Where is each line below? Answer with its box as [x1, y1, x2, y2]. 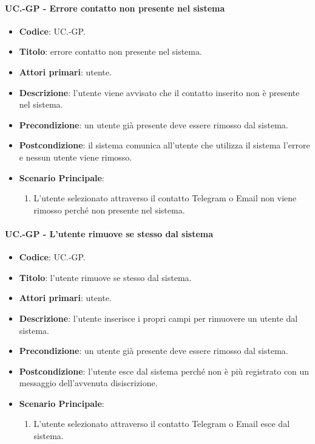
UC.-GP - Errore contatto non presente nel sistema [5, 1, 225, 14]
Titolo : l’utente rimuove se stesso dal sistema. [19, 271, 192, 283]
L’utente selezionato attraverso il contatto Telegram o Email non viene [33, 192, 297, 204]
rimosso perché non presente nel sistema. [33, 203, 185, 216]
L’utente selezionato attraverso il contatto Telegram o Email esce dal [33, 417, 290, 430]
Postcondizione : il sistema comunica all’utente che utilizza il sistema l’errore [19, 139, 310, 151]
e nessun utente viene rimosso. [19, 150, 132, 163]
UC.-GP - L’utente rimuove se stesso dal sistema [5, 227, 214, 240]
